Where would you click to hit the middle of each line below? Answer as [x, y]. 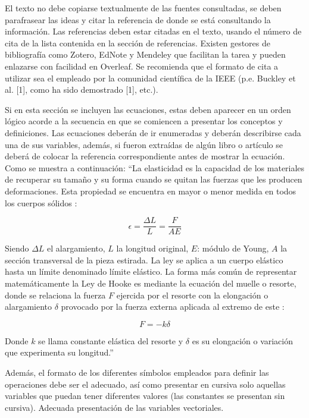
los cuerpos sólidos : [41, 202]
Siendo [17, 248]
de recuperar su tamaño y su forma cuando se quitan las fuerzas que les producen [154, 179]
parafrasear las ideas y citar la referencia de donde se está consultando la [138, 19]
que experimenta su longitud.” [59, 352]
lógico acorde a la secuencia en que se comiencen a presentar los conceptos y [144, 121]
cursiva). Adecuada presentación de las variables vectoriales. [114, 407]
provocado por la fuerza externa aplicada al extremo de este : [173, 307]
